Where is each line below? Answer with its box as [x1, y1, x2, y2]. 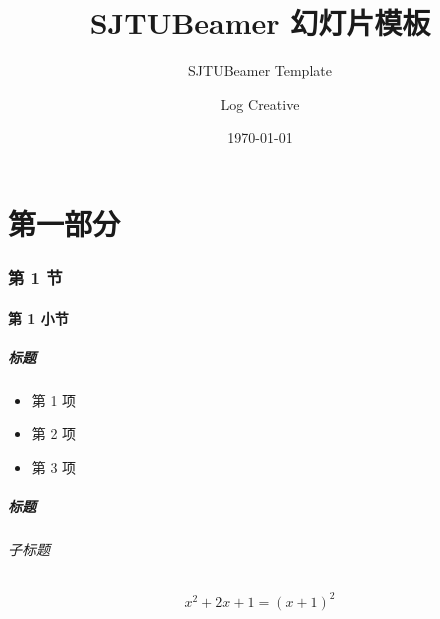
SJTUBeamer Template [188, 60, 332, 81]
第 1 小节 [8, 307, 69, 328]
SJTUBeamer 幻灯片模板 [89, 2, 431, 43]
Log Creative [220, 93, 300, 114]
